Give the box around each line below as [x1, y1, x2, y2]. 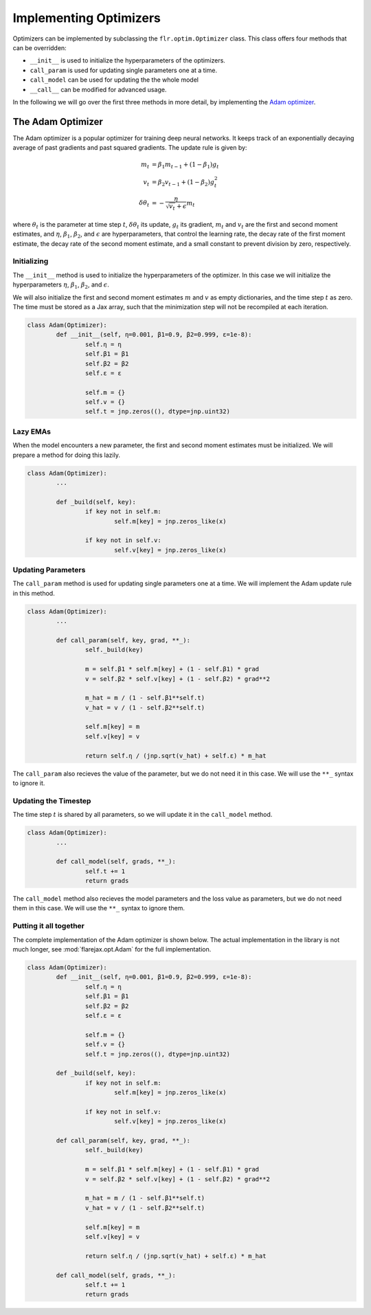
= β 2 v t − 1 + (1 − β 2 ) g [151, 178, 215, 188]
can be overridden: [12, 43, 67, 52]
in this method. [12, 589, 55, 597]
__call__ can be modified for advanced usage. [30, 85, 167, 93]
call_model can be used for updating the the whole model [30, 76, 199, 84]
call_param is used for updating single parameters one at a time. [30, 66, 218, 74]
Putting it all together [12, 921, 85, 931]
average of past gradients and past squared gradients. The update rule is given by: [12, 144, 247, 152]
